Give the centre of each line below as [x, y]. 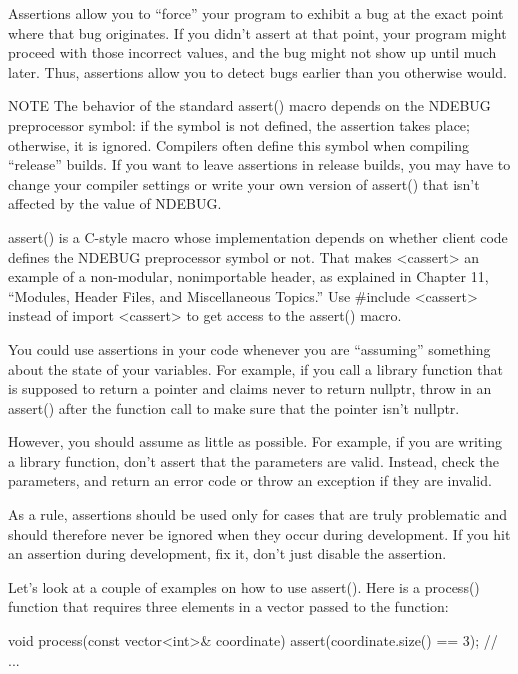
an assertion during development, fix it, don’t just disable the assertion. [227, 553]
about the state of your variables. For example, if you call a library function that [255, 368]
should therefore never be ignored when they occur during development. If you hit [259, 533]
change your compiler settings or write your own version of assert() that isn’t [244, 183]
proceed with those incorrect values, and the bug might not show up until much [252, 52]
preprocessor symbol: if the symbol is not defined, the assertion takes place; [239, 124]
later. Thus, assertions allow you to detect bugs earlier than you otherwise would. [257, 71]
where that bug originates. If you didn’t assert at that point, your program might [257, 32]
